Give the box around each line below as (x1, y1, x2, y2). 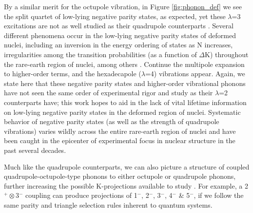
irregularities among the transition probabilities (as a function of (4, 49, 197, 59)
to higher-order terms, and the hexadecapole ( (4, 68, 141, 79)
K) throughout (205, 49, 249, 59)
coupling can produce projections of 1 (25, 190, 137, 200)
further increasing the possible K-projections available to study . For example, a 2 (4, 180, 248, 191)
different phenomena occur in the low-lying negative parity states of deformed (4, 30, 236, 40)
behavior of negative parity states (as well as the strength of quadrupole (4, 116, 219, 127)
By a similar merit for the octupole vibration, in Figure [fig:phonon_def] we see (4, 1, 242, 11)
